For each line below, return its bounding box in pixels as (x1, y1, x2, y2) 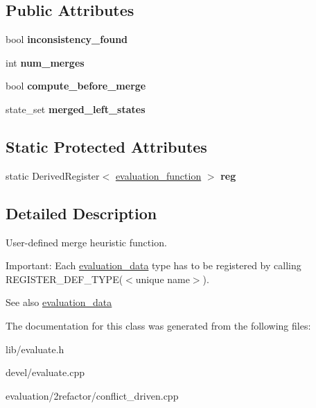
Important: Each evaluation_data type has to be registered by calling (6, 258, 301, 273)
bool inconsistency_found (6, 32, 128, 46)
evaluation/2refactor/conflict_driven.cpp (6, 388, 179, 402)
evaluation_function (115, 168, 202, 182)
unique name (135, 271, 190, 286)
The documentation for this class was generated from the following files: (6, 318, 311, 332)
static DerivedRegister (6, 168, 100, 182)
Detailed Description (6, 202, 157, 223)
